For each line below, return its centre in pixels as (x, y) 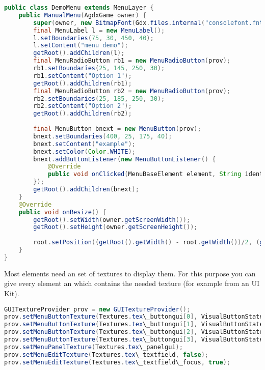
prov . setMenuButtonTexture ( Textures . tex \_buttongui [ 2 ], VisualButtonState (134, 332)
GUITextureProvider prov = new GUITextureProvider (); (97, 309)
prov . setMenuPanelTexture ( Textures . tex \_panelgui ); (94, 347)
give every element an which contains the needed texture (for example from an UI (132, 283)
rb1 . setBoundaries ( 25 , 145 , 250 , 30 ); (99, 68)
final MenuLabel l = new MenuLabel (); (99, 30)
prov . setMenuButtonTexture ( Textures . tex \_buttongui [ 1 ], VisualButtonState (134, 324)
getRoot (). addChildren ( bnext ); (86, 189)
